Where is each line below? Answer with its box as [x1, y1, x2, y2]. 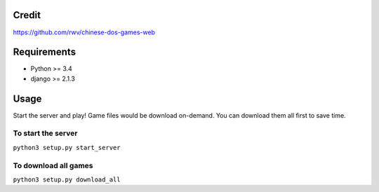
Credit [13, 9, 41, 21]
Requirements [13, 46, 77, 58]
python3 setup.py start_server [13, 144, 121, 151]
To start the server [13, 128, 78, 138]
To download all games [13, 160, 93, 170]
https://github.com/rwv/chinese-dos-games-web [13, 28, 156, 36]
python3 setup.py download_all [13, 176, 121, 184]
